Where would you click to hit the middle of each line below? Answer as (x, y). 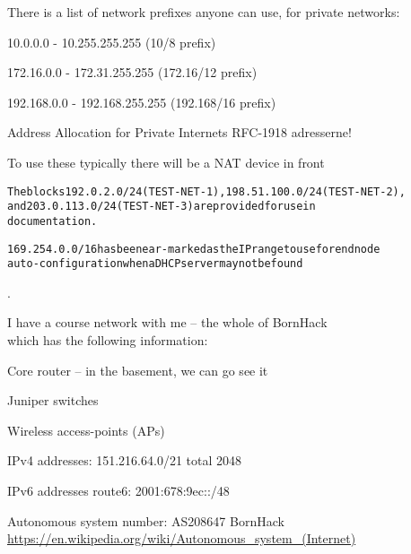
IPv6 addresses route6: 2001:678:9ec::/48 (118, 490)
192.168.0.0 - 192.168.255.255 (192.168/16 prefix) (142, 102)
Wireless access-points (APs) (86, 430)
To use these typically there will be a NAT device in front (166, 162)
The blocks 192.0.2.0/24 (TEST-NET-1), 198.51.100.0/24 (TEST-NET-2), (206, 191)
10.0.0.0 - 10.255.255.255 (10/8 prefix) (112, 42)
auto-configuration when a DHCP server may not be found (155, 264)
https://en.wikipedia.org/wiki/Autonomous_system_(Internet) (182, 538)
